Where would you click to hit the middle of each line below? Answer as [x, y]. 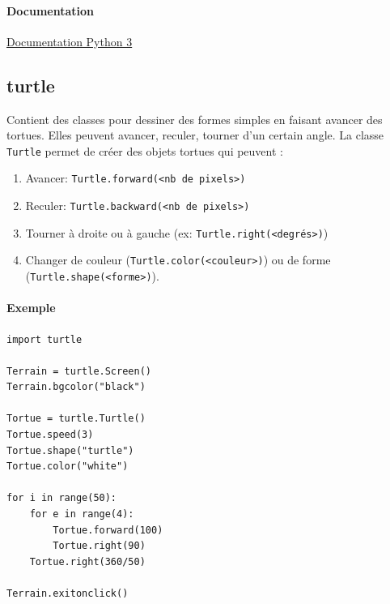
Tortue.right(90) [99, 546]
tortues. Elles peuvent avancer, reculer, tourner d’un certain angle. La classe [195, 135]
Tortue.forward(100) [108, 530]
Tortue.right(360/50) [87, 561]
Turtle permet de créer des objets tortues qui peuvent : [145, 150]
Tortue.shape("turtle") [70, 450]
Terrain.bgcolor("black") [76, 387]
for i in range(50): [62, 498]
